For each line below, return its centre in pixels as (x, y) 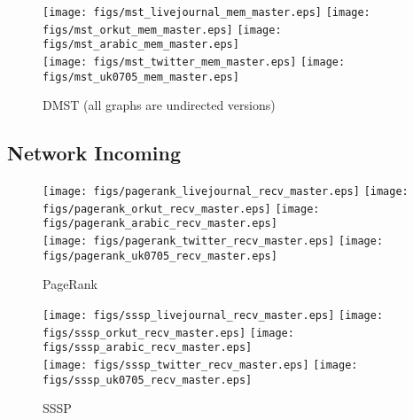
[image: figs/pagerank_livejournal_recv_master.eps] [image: (226, 192)
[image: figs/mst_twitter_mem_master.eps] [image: (194, 62)
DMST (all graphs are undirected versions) (159, 105)
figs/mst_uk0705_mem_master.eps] (141, 77)
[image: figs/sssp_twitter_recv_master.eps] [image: (200, 365)
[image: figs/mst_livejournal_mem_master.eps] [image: (206, 12)
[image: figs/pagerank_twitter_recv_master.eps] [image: (213, 241)
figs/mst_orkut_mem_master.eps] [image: (162, 30)
